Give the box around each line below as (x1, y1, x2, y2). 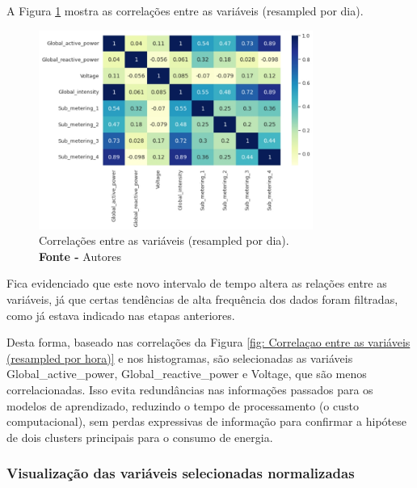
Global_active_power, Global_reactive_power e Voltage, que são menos (6, 365, 367, 382)
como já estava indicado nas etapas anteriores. (6, 306, 235, 323)
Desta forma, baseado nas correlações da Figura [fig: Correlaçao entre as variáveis (6, 334, 411, 351)
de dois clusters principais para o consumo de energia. (6, 428, 273, 445)
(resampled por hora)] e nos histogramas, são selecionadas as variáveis (6, 349, 353, 366)
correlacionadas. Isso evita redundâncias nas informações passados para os (6, 381, 373, 398)
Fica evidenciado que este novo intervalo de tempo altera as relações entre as (6, 275, 387, 292)
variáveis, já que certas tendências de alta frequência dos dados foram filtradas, (6, 291, 398, 308)
